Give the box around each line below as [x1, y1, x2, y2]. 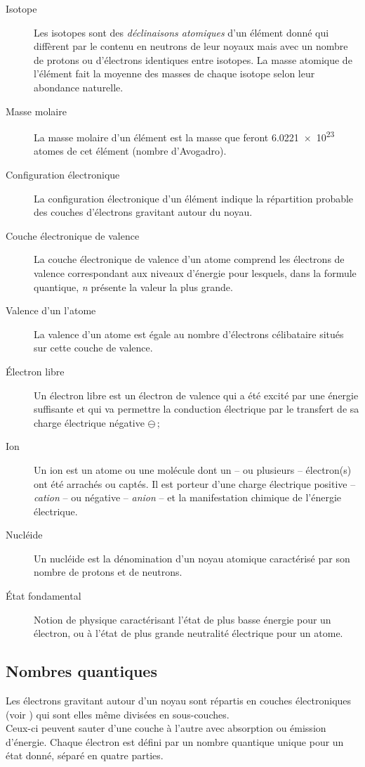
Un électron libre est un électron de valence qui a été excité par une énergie [34, 387, 359, 402]
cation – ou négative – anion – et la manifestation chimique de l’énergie [34, 490, 342, 505]
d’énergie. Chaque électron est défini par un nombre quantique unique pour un [6, 734, 344, 749]
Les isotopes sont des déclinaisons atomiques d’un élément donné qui [34, 25, 329, 39]
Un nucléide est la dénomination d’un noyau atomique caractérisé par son [34, 550, 350, 565]
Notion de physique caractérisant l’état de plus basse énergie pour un [34, 612, 331, 626]
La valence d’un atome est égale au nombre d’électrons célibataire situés [34, 326, 344, 341]
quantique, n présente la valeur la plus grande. [34, 279, 233, 294]
